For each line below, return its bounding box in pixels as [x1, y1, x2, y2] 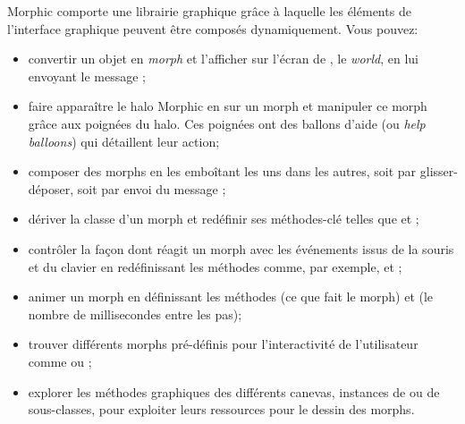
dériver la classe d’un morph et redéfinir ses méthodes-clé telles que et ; [28, 209, 419, 228]
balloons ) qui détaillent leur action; [28, 131, 220, 150]
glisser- [419, 162, 458, 181]
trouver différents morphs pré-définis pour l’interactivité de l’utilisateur [28, 335, 418, 353]
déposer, [28, 179, 74, 198]
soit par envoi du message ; [77, 179, 226, 198]
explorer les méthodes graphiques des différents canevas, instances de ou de [28, 382, 440, 401]
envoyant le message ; [28, 66, 146, 85]
